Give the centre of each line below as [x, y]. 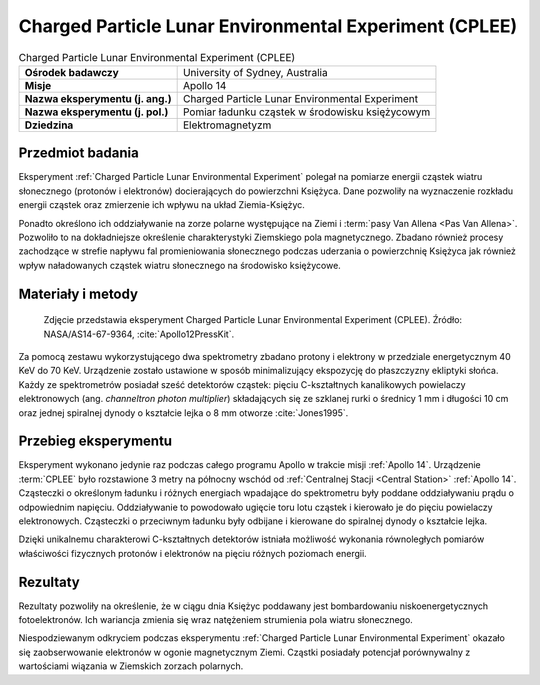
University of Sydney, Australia [255, 72]
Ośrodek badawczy [71, 72]
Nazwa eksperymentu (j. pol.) [96, 112]
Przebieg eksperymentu [95, 441]
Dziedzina [49, 125]
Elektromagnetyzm [227, 125]
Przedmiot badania [78, 153]
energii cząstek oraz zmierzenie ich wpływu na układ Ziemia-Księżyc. [161, 205]
